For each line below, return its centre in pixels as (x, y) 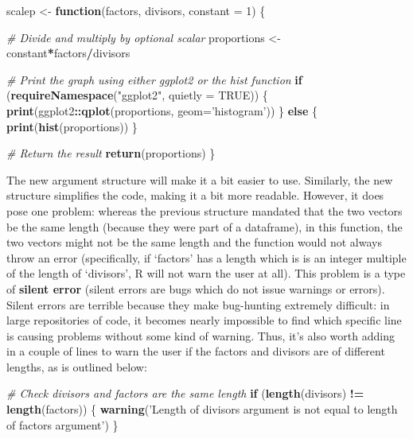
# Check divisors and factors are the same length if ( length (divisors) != (185, 393)
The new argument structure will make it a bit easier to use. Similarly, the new (200, 179)
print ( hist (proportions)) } (72, 126)
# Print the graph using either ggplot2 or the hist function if (154, 79)
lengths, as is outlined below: (77, 366)
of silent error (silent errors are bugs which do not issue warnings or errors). (196, 288)
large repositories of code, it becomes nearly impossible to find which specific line (204, 320)
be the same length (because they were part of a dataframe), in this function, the (205, 226)
